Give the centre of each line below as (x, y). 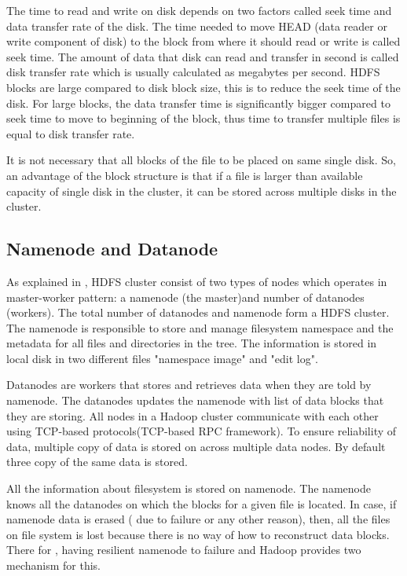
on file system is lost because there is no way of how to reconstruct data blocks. (198, 534)
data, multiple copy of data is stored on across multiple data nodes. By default (196, 446)
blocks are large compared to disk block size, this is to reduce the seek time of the (203, 87)
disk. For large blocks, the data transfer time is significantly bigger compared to (198, 103)
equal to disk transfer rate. (71, 133)
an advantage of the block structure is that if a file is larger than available (185, 175)
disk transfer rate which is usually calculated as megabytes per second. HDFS (193, 72)
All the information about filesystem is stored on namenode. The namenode (189, 488)
